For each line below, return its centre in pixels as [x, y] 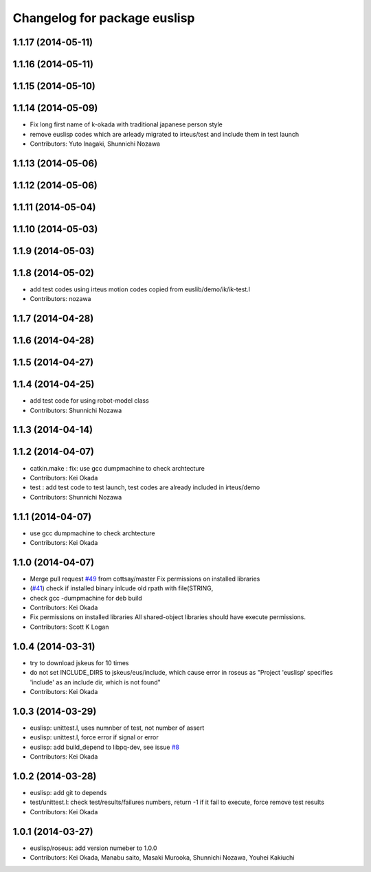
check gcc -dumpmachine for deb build [86, 598]
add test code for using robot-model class [89, 401]
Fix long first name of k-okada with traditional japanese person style [126, 124]
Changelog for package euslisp [104, 18]
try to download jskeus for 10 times [79, 662]
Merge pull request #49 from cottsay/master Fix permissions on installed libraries [145, 579]
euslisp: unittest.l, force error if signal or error [94, 737]
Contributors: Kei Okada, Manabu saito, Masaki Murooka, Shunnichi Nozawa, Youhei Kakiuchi [162, 858]
